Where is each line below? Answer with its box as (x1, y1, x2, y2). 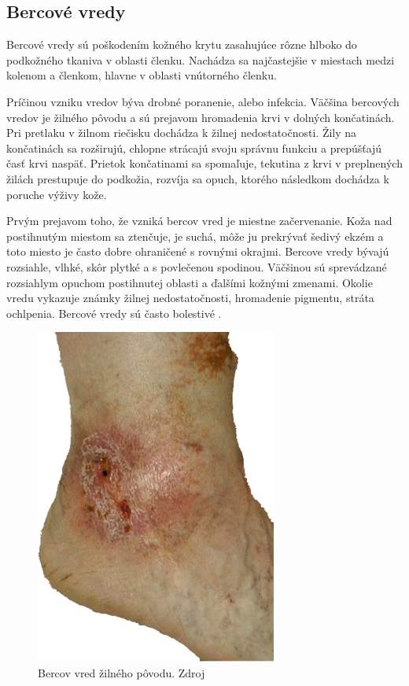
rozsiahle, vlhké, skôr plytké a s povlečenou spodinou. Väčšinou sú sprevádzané (6, 258, 387, 275)
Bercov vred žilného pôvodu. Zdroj (38, 664, 205, 680)
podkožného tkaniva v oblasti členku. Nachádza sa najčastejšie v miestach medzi (6, 51, 395, 68)
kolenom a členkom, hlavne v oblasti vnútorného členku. (6, 67, 277, 83)
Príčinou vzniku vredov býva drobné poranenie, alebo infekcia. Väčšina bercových (6, 93, 400, 109)
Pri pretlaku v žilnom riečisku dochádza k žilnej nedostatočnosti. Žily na (6, 124, 357, 141)
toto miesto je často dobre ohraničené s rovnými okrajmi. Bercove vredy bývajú (6, 243, 389, 260)
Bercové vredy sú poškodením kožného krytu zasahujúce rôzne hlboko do (6, 36, 357, 53)
